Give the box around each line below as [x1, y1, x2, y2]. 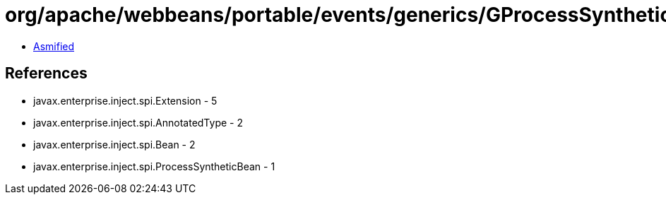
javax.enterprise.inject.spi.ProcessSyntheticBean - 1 [33, 160, 275, 172]
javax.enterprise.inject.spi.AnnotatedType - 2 [33, 116, 243, 129]
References [5, 64, 88, 83]
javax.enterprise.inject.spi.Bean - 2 [33, 138, 196, 151]
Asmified [33, 40, 75, 52]
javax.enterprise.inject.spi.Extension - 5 [33, 94, 218, 107]
